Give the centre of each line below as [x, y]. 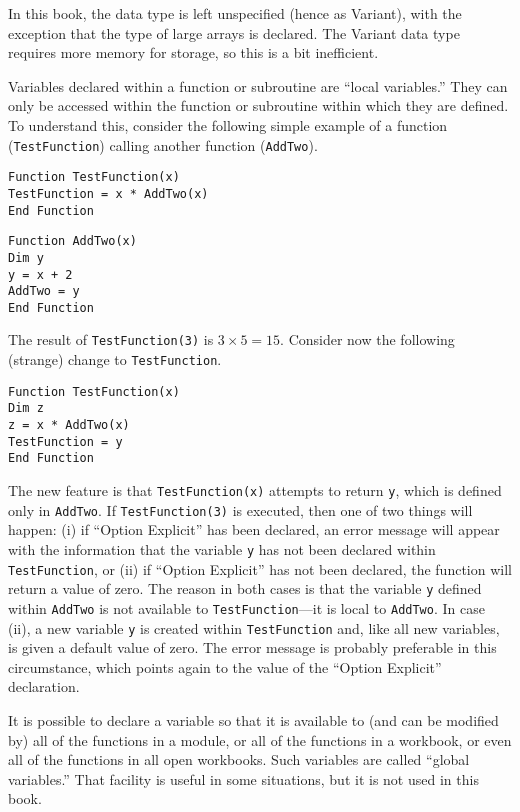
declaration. [44, 686]
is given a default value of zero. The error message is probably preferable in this [252, 647]
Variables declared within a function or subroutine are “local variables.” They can [258, 85]
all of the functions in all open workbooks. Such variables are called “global [239, 759]
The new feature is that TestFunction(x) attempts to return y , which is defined [255, 490]
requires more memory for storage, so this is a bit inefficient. [193, 52]
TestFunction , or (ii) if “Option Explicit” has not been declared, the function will [260, 568]
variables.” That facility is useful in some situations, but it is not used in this [243, 778]
